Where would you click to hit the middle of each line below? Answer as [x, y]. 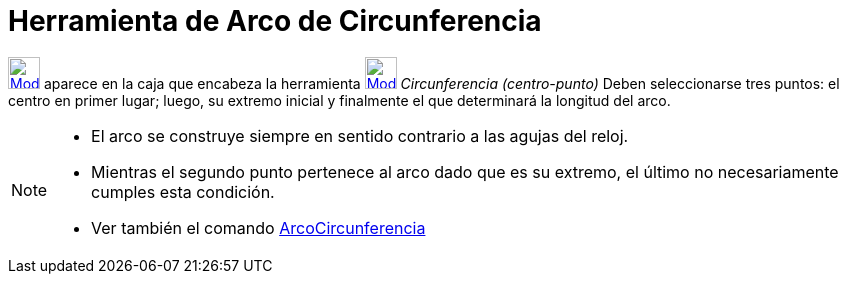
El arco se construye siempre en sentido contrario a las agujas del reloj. [360, 135]
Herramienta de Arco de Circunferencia [275, 21]
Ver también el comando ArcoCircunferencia [258, 227]
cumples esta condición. [183, 191]
